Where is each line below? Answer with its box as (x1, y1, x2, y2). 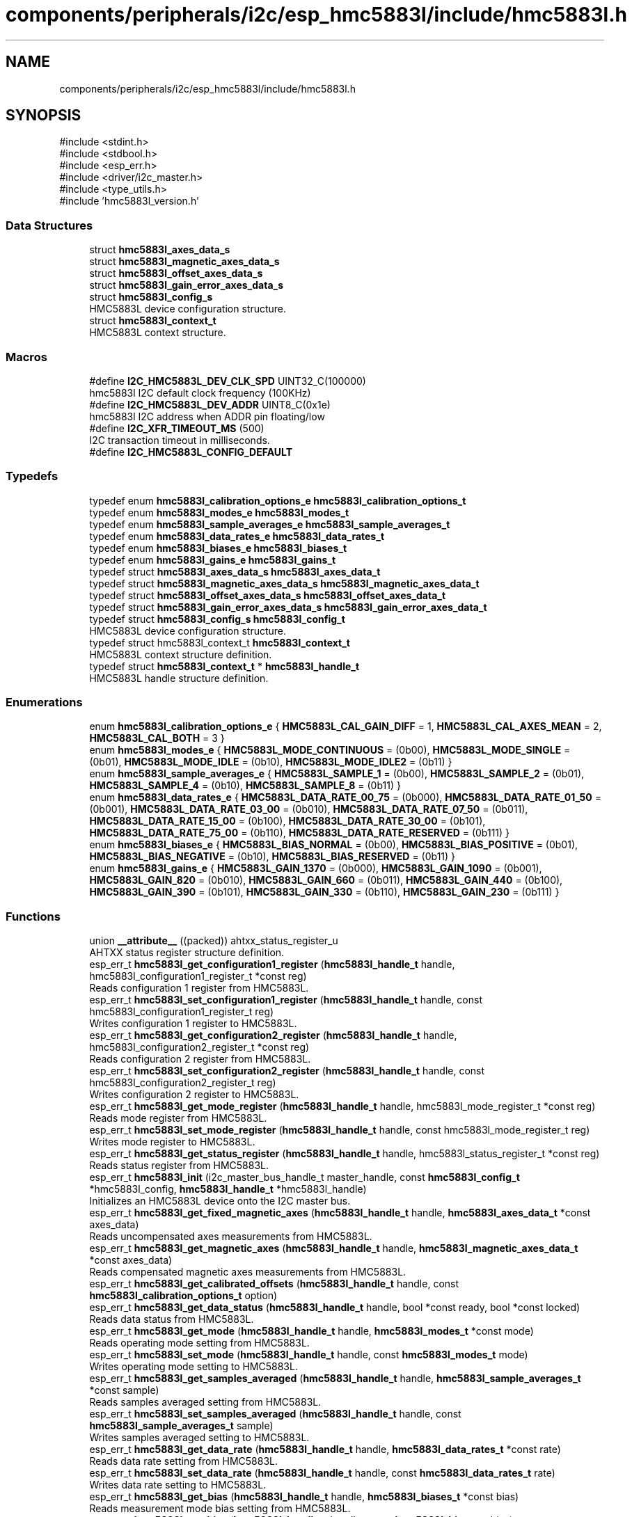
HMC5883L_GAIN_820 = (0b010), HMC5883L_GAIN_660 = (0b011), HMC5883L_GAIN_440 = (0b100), (89, 874, 563, 887)
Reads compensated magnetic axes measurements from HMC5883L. (89, 1266, 406, 1278)
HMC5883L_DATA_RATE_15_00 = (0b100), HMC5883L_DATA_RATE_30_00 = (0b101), (89, 815, 486, 827)
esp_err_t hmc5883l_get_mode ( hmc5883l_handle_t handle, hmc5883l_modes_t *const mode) (89, 1325, 534, 1337)
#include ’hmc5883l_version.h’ (59, 195, 199, 207)
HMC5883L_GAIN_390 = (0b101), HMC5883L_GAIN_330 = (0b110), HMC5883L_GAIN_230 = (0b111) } (89, 886, 560, 898)
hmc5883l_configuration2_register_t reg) (89, 1077, 276, 1089)
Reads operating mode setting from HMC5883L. (89, 1337, 310, 1349)
